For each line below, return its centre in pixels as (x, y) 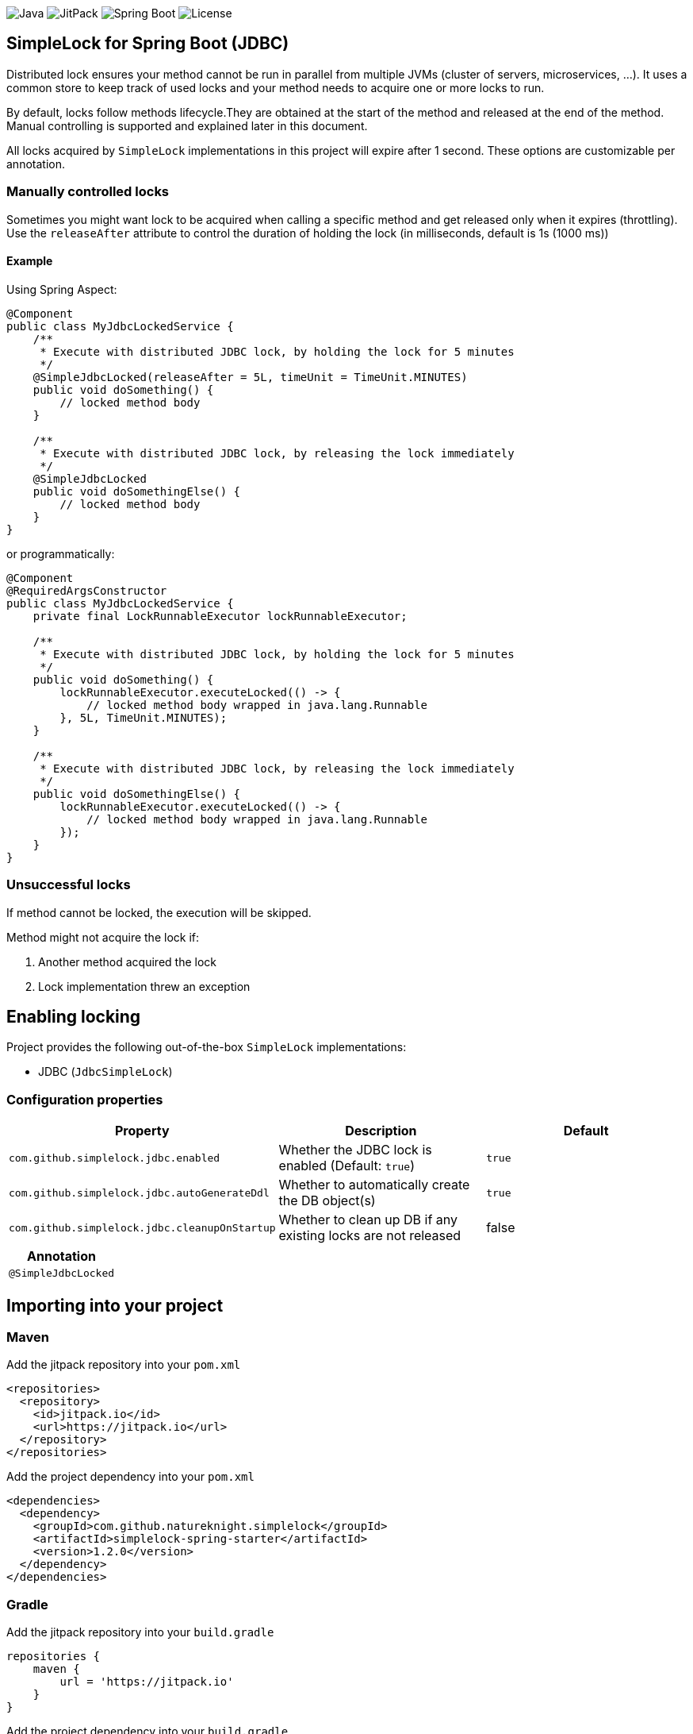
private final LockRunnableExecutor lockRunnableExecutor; (220, 616)
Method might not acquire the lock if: (103, 937)
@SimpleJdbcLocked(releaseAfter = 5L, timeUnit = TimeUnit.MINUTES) (250, 377)
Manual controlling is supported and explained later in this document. (187, 125)
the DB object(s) (327, 1201)
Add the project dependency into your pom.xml (130, 1477)
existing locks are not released (370, 1236)
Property (142, 1131)
